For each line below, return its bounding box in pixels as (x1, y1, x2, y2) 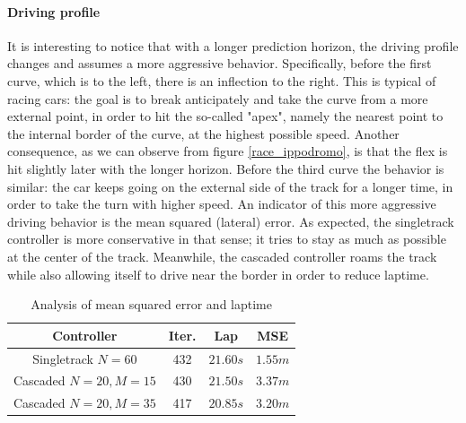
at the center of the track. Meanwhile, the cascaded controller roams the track (7, 246, 437, 265)
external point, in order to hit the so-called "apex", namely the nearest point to (7, 107, 444, 125)
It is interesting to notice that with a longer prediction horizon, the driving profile (7, 36, 459, 55)
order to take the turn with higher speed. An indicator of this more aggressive (7, 194, 436, 213)
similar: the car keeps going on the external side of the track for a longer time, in (7, 177, 453, 195)
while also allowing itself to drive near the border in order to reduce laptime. (7, 264, 429, 283)
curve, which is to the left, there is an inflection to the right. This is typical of (7, 71, 436, 90)
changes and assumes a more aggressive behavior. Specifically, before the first (7, 54, 432, 73)
